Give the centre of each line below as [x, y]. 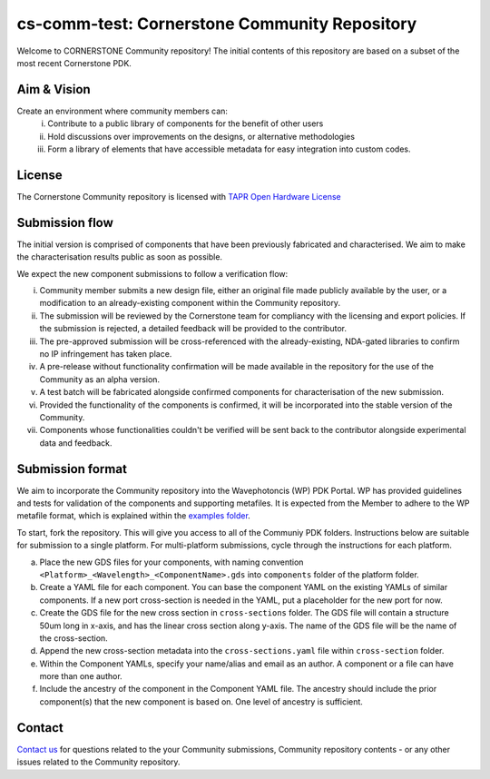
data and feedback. [76, 443]
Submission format [72, 469]
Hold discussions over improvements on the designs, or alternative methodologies [201, 136]
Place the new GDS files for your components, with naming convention [171, 562]
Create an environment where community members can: [122, 111]
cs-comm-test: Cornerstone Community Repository [217, 24]
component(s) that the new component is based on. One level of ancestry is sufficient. [201, 701]
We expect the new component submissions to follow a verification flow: [152, 273]
